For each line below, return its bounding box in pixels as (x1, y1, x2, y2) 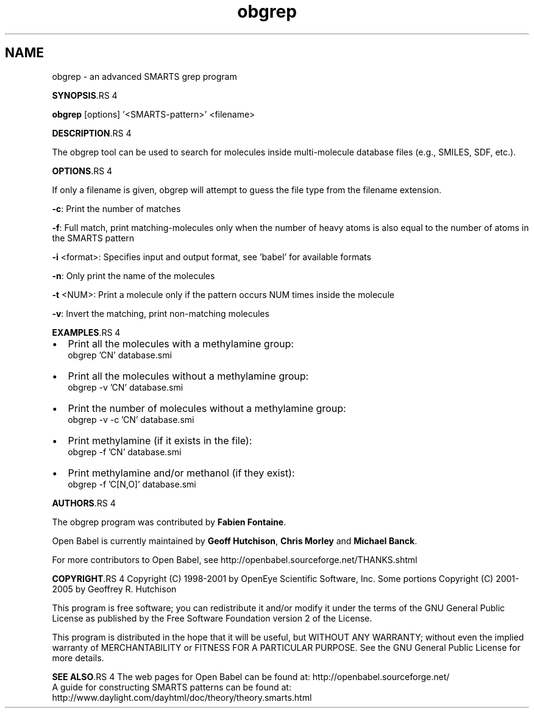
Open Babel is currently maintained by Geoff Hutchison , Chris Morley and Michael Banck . (52, 535, 418, 546)
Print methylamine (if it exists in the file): (68, 434, 252, 447)
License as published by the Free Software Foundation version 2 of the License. (52, 612, 372, 623)
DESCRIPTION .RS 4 (52, 127, 132, 138)
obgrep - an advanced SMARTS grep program (52, 71, 237, 82)
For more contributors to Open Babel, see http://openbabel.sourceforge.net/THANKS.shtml (52, 554, 418, 565)
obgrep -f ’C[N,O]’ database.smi (68, 478, 196, 489)
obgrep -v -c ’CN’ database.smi (68, 414, 194, 425)
